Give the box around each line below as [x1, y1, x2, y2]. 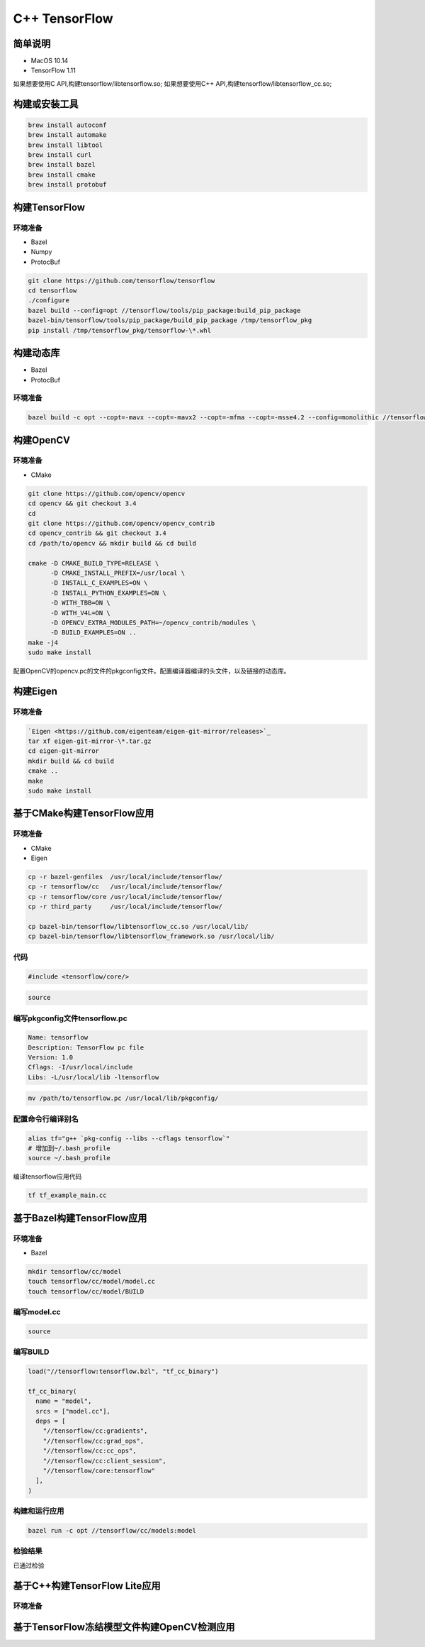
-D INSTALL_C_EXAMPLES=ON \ [50, 579, 148, 587]
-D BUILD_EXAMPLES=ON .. [50, 629, 137, 637]
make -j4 [28, 639, 59, 646]
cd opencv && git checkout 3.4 [28, 500, 137, 507]
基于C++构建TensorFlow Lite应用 [13, 1580, 161, 1592]
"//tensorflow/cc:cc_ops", [42, 1447, 137, 1455]
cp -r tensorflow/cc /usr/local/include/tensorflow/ [28, 883, 222, 891]
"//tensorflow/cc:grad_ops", [42, 1437, 144, 1445]
